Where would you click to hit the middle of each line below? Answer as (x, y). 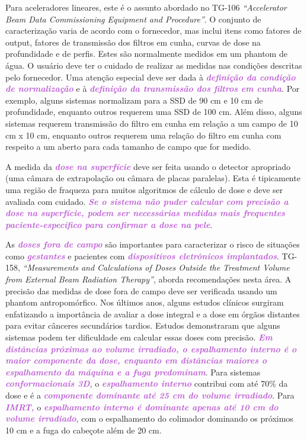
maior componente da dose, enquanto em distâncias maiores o (136, 360)
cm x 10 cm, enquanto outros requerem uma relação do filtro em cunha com (143, 135)
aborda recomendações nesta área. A (225, 279)
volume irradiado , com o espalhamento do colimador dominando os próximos (149, 418)
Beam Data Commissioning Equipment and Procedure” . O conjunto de (133, 19)
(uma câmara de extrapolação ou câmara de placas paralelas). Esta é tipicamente (153, 178)
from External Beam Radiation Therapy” (79, 279)
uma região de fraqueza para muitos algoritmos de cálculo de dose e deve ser (144, 189)
